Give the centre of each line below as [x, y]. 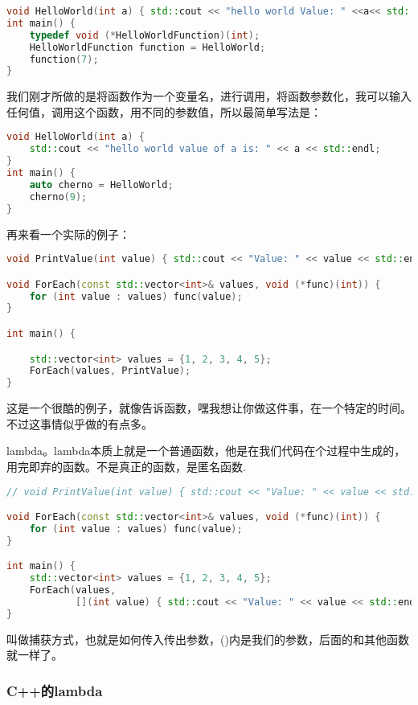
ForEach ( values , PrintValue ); [110, 371]
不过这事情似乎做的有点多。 [80, 423]
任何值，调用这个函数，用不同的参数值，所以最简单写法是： [164, 111]
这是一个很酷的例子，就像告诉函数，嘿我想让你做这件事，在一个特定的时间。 [209, 408]
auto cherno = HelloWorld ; [101, 184]
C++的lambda [55, 690]
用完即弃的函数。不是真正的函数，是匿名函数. [126, 466]
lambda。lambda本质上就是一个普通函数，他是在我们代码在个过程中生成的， [206, 451]
